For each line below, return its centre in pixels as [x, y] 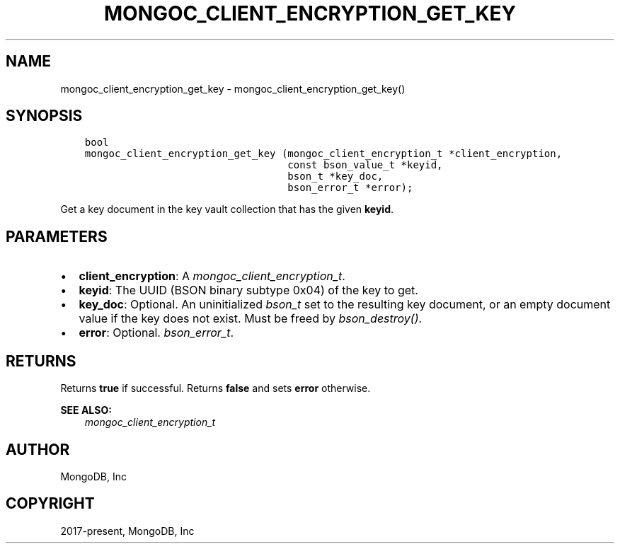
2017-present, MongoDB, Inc [127, 531]
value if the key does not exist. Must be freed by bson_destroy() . [251, 319]
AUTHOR [38, 449]
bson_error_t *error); [350, 188]
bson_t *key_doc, [335, 177]
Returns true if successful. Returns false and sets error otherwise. [216, 388]
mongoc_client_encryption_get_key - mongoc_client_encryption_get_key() [233, 88]
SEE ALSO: [86, 410]
